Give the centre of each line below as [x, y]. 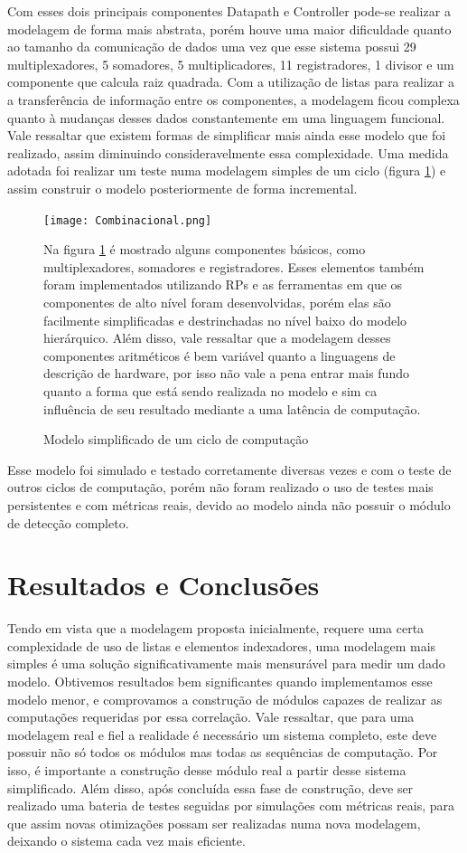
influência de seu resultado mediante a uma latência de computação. [232, 408]
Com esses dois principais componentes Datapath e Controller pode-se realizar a [229, 11]
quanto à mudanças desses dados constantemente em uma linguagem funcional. [226, 117]
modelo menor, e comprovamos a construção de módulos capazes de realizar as [225, 699]
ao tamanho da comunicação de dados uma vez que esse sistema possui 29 [212, 47]
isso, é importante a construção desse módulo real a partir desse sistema [207, 769]
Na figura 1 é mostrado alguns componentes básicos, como [205, 249]
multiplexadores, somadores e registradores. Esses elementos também [234, 266]
